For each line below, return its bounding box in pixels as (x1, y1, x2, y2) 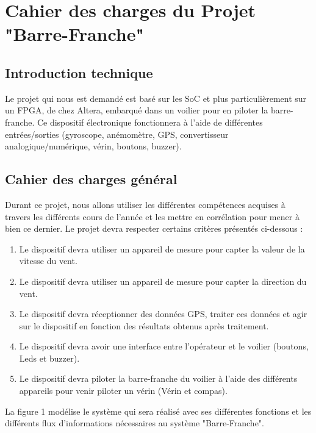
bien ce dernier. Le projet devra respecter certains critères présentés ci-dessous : (5, 222, 303, 235)
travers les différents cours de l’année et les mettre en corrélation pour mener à (5, 210, 300, 223)
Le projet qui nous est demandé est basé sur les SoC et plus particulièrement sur (5, 91, 307, 104)
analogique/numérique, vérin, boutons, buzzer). (5, 140, 182, 152)
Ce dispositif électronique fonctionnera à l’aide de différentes (37, 115, 263, 128)
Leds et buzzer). (19, 351, 80, 364)
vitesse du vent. (19, 254, 77, 267)
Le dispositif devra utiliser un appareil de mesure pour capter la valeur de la (19, 242, 305, 255)
